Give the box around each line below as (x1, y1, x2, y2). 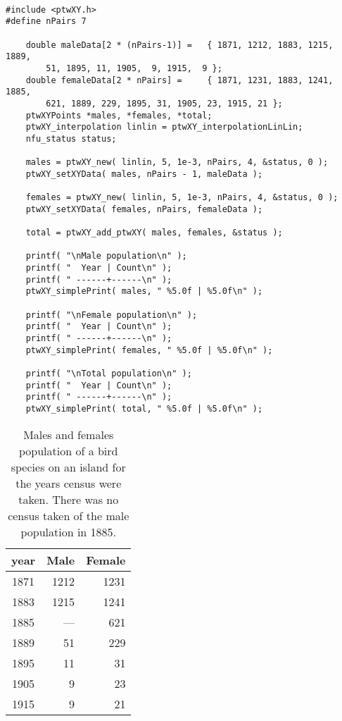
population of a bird (18, 442, 118, 459)
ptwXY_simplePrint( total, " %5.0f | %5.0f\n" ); (25, 403, 263, 414)
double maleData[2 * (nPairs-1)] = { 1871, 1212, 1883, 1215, (25, 39, 334, 50)
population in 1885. (20, 523, 117, 540)
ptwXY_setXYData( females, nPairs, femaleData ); (25, 204, 263, 214)
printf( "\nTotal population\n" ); (25, 369, 192, 378)
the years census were (15, 474, 122, 491)
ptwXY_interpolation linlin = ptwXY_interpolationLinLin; (25, 122, 303, 133)
